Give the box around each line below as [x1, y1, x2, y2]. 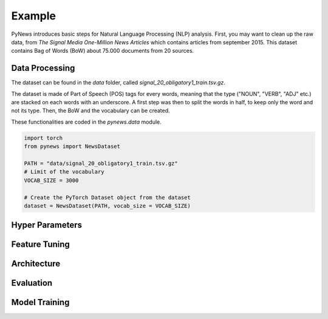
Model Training [11, 297, 70, 307]
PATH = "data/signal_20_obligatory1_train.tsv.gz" [24, 159, 179, 167]
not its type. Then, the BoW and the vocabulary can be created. [11, 107, 170, 115]
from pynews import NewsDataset [24, 143, 121, 150]
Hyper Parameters [11, 220, 82, 230]
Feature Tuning [11, 240, 70, 250]
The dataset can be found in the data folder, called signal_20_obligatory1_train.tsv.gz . [11, 79, 226, 86]
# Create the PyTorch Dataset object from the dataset [24, 194, 191, 201]
